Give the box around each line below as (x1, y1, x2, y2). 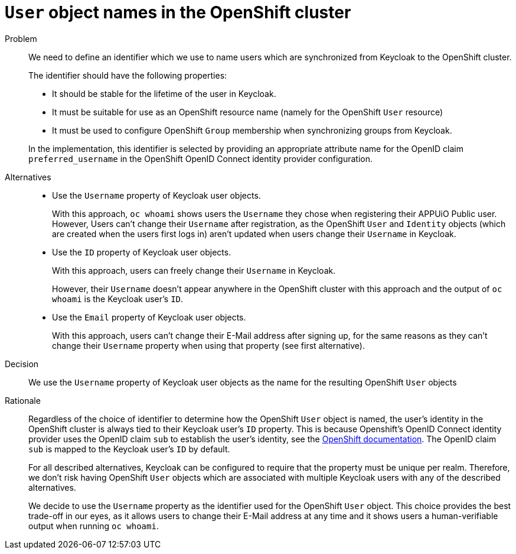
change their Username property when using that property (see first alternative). (52, 340, 365, 351)
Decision (5, 358, 39, 369)
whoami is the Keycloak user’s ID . (52, 293, 184, 304)
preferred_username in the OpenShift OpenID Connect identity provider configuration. (28, 153, 373, 164)
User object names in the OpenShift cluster (5, 2, 351, 22)
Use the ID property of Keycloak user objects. (52, 247, 231, 257)
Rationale (5, 395, 41, 406)
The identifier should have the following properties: (28, 70, 227, 80)
